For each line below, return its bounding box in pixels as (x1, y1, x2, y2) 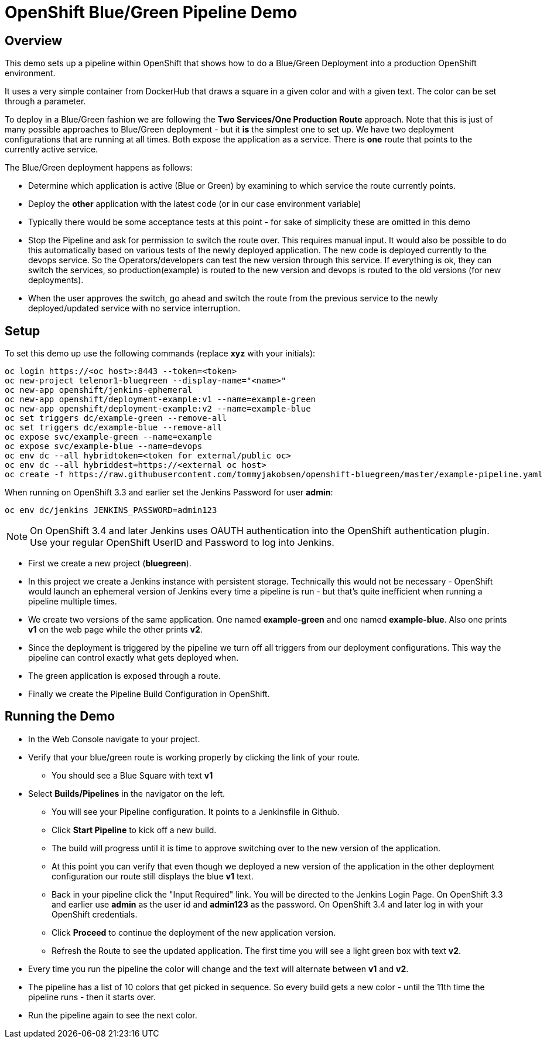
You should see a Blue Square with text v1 (52, 770, 213, 780)
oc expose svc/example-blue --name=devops (5, 441, 203, 451)
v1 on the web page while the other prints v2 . (28, 624, 203, 635)
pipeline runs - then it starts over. (28, 991, 156, 1002)
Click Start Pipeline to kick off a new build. (52, 824, 217, 835)
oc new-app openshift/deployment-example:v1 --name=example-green (5, 395, 316, 405)
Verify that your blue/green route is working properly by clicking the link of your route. (28, 752, 360, 762)
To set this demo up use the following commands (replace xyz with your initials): (5, 348, 316, 359)
